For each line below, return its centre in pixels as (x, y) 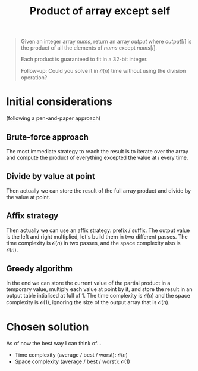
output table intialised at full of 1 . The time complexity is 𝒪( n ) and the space (98, 296)
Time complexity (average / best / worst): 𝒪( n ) (71, 355)
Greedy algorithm (40, 269)
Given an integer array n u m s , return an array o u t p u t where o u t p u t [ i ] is (106, 41)
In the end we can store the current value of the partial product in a (88, 283)
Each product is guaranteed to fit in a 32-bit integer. (84, 59)
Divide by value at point (51, 176)
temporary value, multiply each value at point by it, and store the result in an (99, 289)
